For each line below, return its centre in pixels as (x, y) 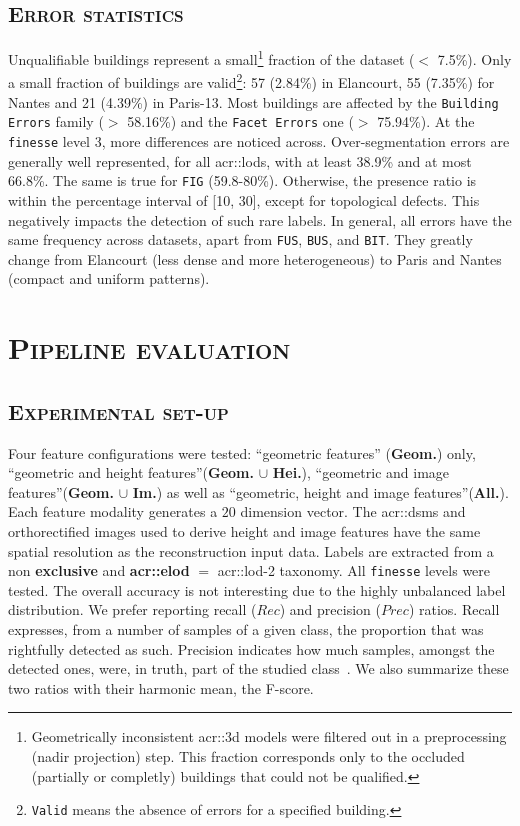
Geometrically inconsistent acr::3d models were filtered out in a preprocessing (269, 736)
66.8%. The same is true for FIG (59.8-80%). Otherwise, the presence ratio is (242, 180)
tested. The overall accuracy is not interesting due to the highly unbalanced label (257, 589)
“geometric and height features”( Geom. (131, 472)
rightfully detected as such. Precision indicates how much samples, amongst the (251, 648)
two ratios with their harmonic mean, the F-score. (161, 687)
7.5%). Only (474, 58)
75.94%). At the (426, 121)
